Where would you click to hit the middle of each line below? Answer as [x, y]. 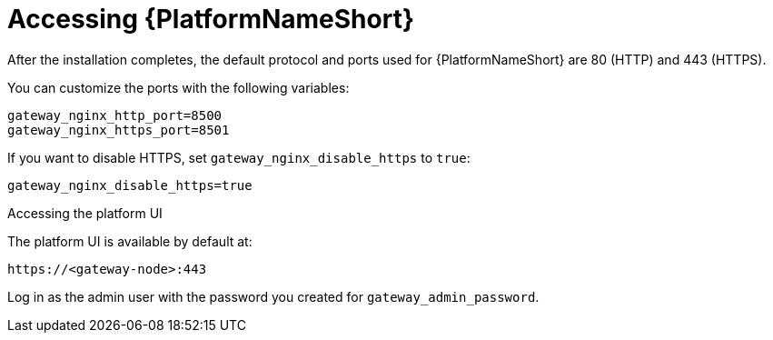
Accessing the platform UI [85, 213]
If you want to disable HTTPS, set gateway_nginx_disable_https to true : [239, 157]
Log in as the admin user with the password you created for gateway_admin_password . [273, 296]
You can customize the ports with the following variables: [178, 87]
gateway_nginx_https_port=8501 [119, 130]
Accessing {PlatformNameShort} [211, 19]
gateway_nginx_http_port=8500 [115, 115]
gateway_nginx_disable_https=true [130, 185]
